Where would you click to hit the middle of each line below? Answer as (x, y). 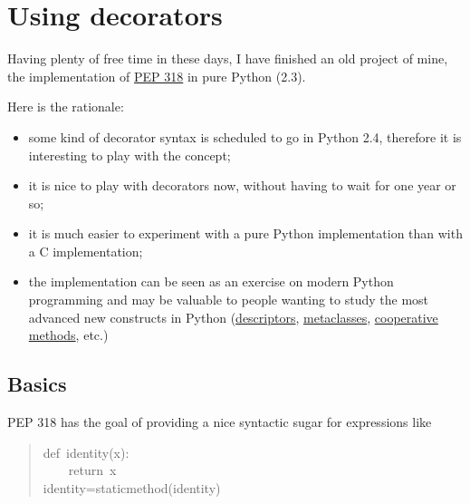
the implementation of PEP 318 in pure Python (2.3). (157, 76)
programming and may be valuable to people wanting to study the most (229, 300)
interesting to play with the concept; (129, 155)
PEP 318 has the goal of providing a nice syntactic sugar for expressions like (220, 422)
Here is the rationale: (66, 107)
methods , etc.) (68, 335)
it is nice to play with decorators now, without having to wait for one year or (242, 185)
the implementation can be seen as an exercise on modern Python (211, 281)
